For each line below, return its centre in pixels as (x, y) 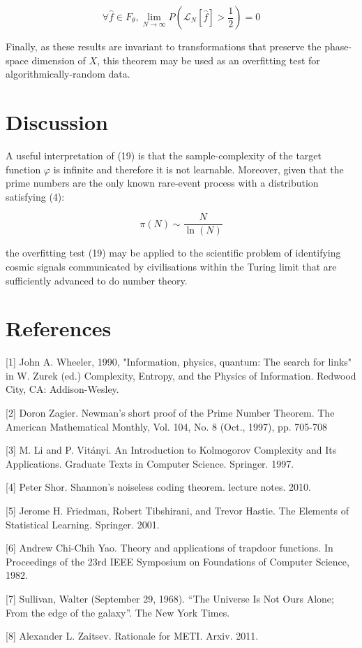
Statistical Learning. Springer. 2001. (83, 524)
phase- (338, 46)
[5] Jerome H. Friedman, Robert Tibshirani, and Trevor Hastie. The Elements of (178, 510)
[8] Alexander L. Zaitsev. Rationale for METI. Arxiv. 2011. (132, 636)
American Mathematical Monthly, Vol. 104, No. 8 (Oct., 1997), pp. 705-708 (166, 426)
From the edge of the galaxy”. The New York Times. (118, 612)
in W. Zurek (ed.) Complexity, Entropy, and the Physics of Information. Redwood (181, 375)
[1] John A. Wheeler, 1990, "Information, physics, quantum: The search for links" (179, 362)
